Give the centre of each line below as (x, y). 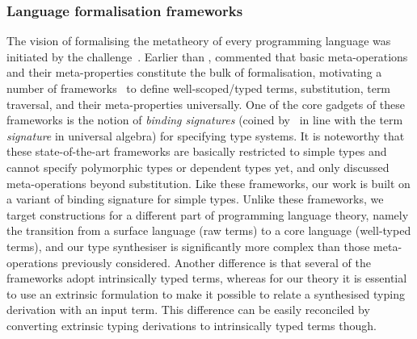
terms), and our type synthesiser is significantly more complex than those (188, 246)
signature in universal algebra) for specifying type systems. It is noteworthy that (206, 135)
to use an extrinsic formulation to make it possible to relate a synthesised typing (206, 293)
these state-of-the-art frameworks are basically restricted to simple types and (197, 151)
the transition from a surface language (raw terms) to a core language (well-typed (209, 230)
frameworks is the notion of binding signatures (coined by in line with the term (205, 120)
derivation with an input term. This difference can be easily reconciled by (188, 310)
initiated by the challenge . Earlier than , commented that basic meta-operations (207, 56)
